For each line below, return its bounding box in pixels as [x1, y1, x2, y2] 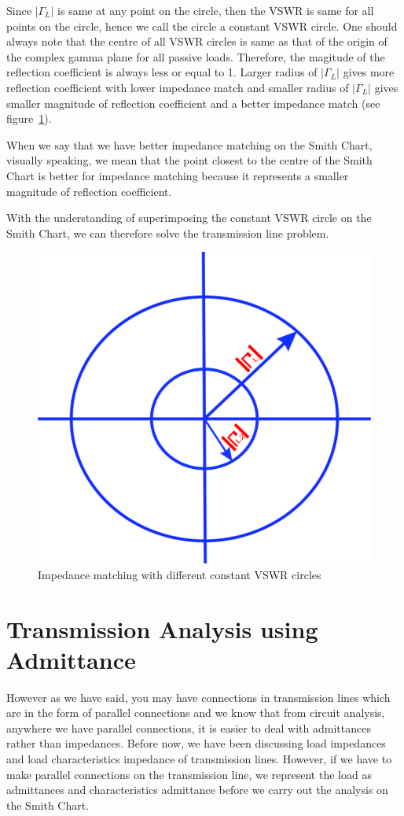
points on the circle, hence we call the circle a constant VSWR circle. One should [6, 17, 398, 34]
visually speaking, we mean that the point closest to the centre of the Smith [6, 152, 373, 168]
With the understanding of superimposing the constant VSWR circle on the [6, 209, 372, 226]
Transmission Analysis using [6, 612, 318, 644]
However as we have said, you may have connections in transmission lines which [6, 689, 391, 705]
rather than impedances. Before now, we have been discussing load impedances [6, 735, 386, 751]
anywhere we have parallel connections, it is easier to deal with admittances [6, 719, 371, 736]
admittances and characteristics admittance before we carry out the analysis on [6, 781, 388, 798]
